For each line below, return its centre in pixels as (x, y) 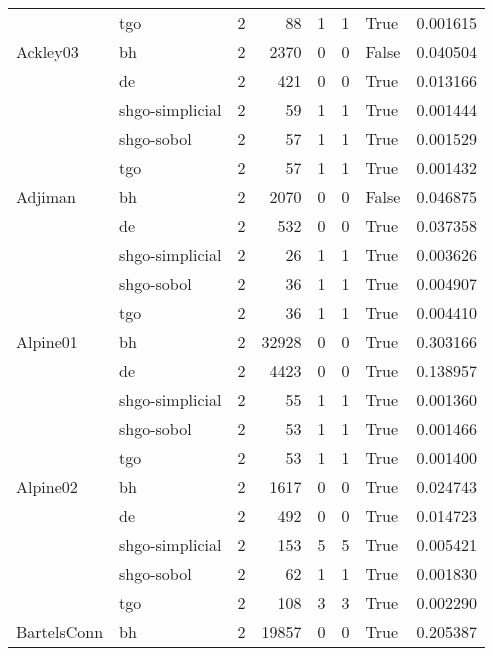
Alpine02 (47, 486)
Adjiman (46, 196)
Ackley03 (47, 51)
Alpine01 (47, 341)
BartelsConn (60, 631)
